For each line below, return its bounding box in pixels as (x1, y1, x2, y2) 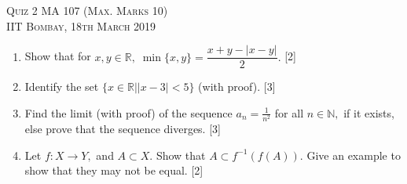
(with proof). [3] (198, 78, 276, 95)
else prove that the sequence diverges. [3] (24, 120, 221, 136)
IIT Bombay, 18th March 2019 (6, 17, 156, 34)
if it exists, (343, 104, 394, 121)
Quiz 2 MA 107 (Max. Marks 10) (6, 2, 168, 18)
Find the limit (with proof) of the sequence (24, 104, 233, 121)
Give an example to (306, 146, 401, 163)
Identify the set (24, 78, 99, 95)
